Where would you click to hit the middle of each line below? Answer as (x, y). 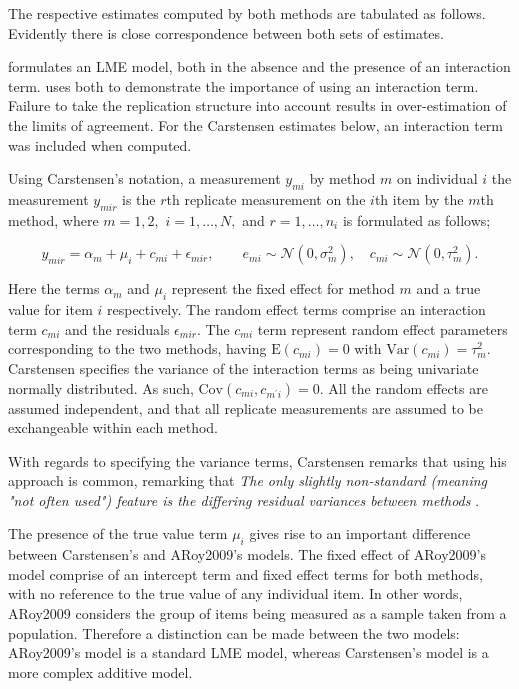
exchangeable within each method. (113, 427)
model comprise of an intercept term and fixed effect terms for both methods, (245, 573)
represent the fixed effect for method (283, 288)
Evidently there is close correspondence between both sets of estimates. (226, 32)
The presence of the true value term (118, 533)
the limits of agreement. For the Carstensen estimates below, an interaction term (255, 124)
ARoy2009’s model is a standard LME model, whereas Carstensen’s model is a (248, 652)
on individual (437, 178)
